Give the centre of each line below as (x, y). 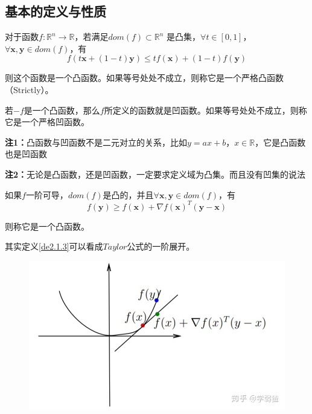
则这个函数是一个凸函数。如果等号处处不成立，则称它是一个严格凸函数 (144, 78)
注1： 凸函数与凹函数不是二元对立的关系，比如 (96, 142)
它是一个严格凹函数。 (47, 122)
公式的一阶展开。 (161, 246)
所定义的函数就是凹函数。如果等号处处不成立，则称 (205, 110)
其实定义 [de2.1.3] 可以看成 (54, 246)
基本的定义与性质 (56, 11)
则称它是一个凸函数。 (47, 226)
